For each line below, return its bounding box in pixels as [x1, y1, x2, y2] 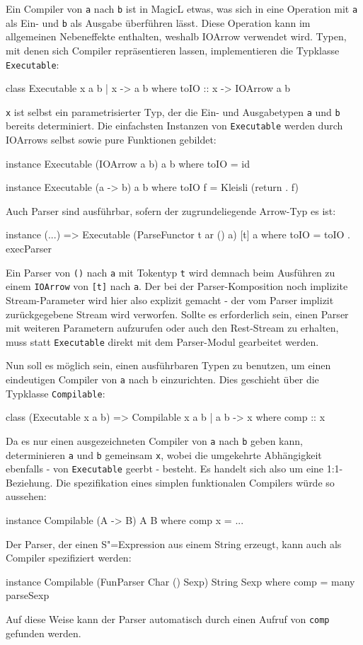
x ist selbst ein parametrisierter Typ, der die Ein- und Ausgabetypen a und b [6, 104, 340, 119]
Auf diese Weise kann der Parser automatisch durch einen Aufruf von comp [6, 612, 330, 626]
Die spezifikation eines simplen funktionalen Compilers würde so [55, 475, 335, 489]
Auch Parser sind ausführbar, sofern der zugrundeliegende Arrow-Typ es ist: [6, 203, 336, 218]
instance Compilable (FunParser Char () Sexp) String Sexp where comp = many [6, 574, 355, 588]
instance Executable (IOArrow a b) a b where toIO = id [6, 156, 250, 170]
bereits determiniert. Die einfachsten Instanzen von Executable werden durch [6, 118, 343, 133]
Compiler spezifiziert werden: [6, 550, 132, 565]
